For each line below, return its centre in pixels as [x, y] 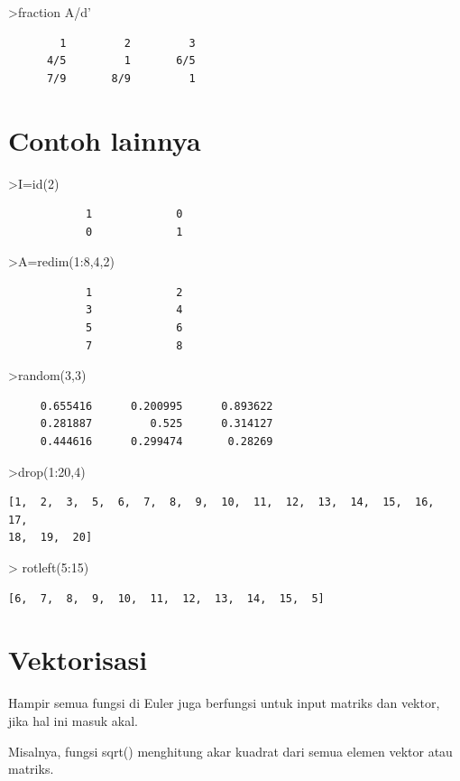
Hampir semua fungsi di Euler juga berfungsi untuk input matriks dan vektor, [224, 703]
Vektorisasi [78, 660]
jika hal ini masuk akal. [73, 720]
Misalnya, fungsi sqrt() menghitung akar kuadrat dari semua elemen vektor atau [230, 751]
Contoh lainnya [105, 139]
